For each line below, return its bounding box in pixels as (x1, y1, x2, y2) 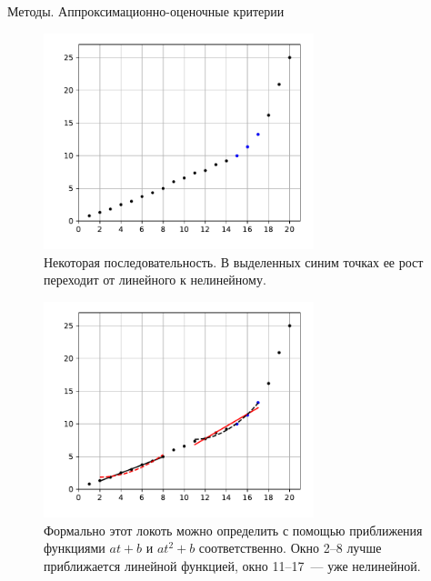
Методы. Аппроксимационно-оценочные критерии (7, 2, 285, 20)
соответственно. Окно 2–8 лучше (198, 538, 382, 557)
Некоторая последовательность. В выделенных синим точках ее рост (44, 252, 424, 271)
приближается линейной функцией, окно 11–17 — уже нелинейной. (44, 556, 421, 576)
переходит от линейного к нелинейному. (44, 270, 266, 289)
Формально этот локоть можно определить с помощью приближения (44, 520, 423, 539)
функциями (44, 538, 105, 557)
